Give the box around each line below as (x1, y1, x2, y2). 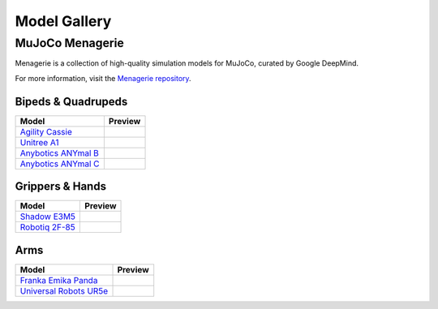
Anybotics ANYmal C (19, 158, 101, 170)
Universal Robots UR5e (19, 285, 109, 296)
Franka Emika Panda (19, 274, 98, 285)
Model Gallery (15, 12, 112, 30)
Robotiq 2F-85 (19, 221, 76, 233)
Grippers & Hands (15, 179, 107, 194)
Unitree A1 (19, 136, 60, 148)
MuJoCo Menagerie (15, 36, 125, 50)
